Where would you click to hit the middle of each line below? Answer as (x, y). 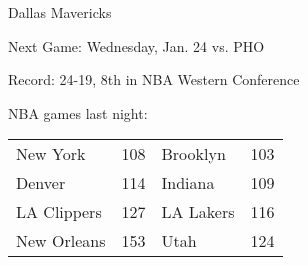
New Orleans (61, 241)
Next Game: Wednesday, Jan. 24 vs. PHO (136, 45)
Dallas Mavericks (60, 12)
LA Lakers (198, 212)
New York (51, 154)
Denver (41, 183)
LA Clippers (59, 212)
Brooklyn (193, 154)
